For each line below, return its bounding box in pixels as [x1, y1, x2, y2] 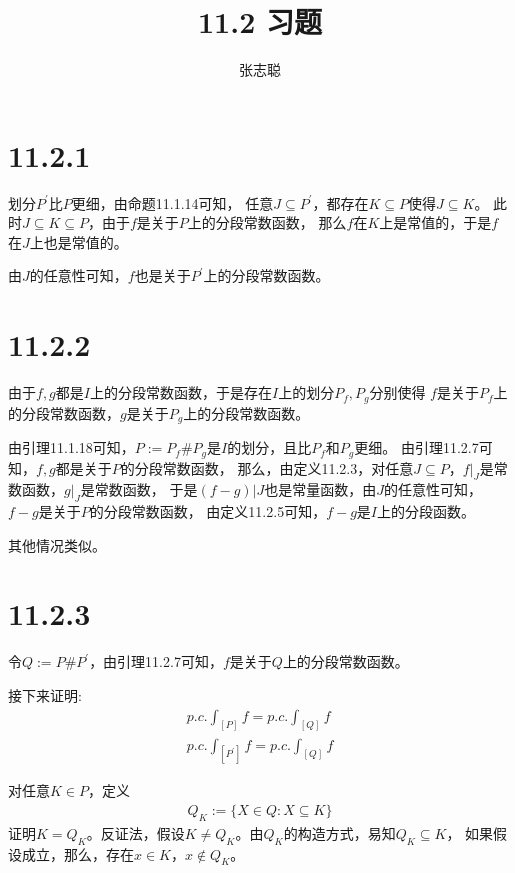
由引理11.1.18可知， [8, 437, 135, 458]
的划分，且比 [227, 437, 312, 458]
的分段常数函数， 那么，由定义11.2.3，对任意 [120, 457, 414, 478]
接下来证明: [8, 685, 82, 706]
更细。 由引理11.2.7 [354, 437, 479, 458]
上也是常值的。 [29, 231, 128, 252]
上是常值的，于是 [379, 212, 492, 233]
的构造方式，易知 [283, 822, 396, 843]
